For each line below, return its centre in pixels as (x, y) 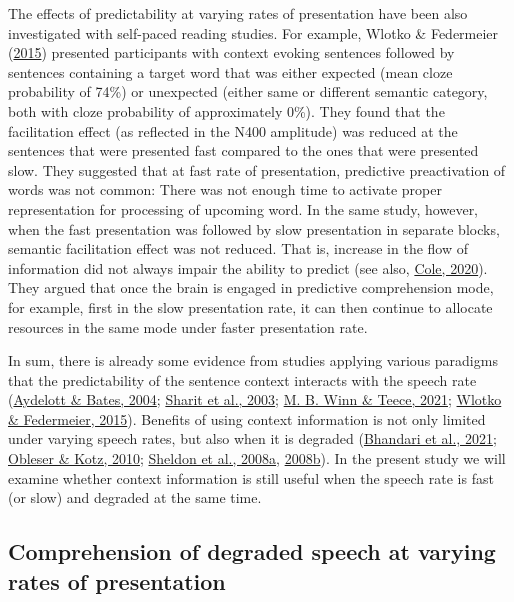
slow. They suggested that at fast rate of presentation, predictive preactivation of (257, 169)
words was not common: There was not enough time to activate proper (225, 189)
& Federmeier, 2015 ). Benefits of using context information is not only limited (247, 418)
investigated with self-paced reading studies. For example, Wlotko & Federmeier (253, 32)
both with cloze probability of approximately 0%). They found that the (226, 110)
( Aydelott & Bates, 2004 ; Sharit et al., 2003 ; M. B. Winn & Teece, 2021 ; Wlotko (255, 399)
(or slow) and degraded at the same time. (135, 497)
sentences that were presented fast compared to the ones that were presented (243, 150)
